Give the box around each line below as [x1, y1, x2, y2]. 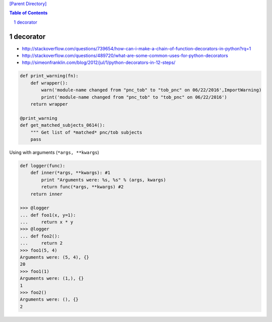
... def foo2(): [20, 233, 60, 239]
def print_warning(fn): [20, 73, 79, 79]
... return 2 [20, 240, 63, 246]
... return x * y [20, 219, 74, 225]
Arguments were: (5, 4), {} [20, 255, 89, 260]
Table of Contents [9, 10, 48, 16]
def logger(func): [20, 163, 65, 169]
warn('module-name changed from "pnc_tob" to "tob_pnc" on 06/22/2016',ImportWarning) [41, 87, 262, 93]
